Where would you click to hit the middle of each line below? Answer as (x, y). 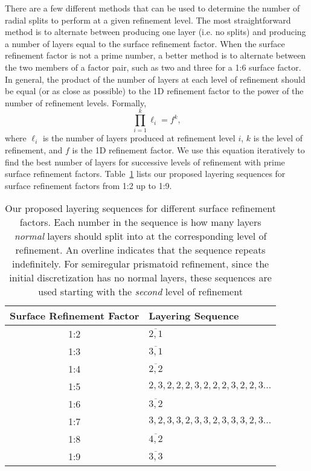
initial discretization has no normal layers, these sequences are (140, 278)
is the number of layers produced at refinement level (139, 138)
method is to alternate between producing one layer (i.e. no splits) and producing (155, 32)
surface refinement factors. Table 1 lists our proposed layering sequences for (145, 174)
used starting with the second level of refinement (140, 292)
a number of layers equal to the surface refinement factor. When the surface (145, 43)
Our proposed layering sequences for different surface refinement (140, 208)
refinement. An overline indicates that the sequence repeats (140, 250)
